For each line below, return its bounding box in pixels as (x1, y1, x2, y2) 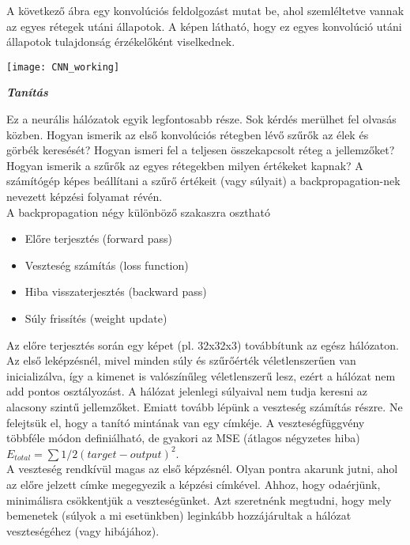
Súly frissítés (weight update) (24, 309, 167, 326)
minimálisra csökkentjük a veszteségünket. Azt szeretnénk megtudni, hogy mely (6, 491, 392, 508)
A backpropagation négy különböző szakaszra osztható (6, 203, 270, 220)
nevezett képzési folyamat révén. (6, 188, 163, 204)
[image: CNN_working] (6, 61, 120, 73)
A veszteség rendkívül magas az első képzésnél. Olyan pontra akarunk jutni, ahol (6, 460, 398, 477)
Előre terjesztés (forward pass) (24, 230, 172, 247)
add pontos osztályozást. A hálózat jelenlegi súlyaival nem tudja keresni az (6, 383, 367, 399)
